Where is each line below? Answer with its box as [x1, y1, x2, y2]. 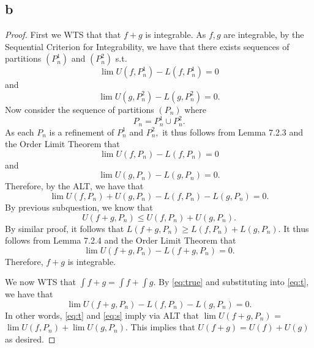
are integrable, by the [223, 28, 304, 41]
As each [5, 125, 34, 138]
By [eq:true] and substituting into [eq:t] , [159, 275, 309, 288]
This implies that [130, 321, 195, 333]
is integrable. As [145, 28, 206, 41]
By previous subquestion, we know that [5, 200, 153, 213]
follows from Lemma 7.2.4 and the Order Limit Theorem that [5, 234, 236, 247]
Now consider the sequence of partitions [5, 103, 154, 115]
